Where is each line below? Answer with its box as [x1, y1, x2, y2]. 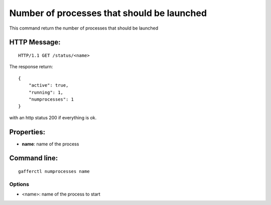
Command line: [9, 154, 58, 162]
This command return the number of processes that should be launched [9, 25, 158, 31]
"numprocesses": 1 [28, 96, 74, 102]
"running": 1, [28, 89, 64, 95]
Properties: [9, 128, 45, 136]
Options [9, 180, 30, 187]
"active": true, [28, 83, 69, 88]
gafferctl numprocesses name [18, 168, 90, 174]
